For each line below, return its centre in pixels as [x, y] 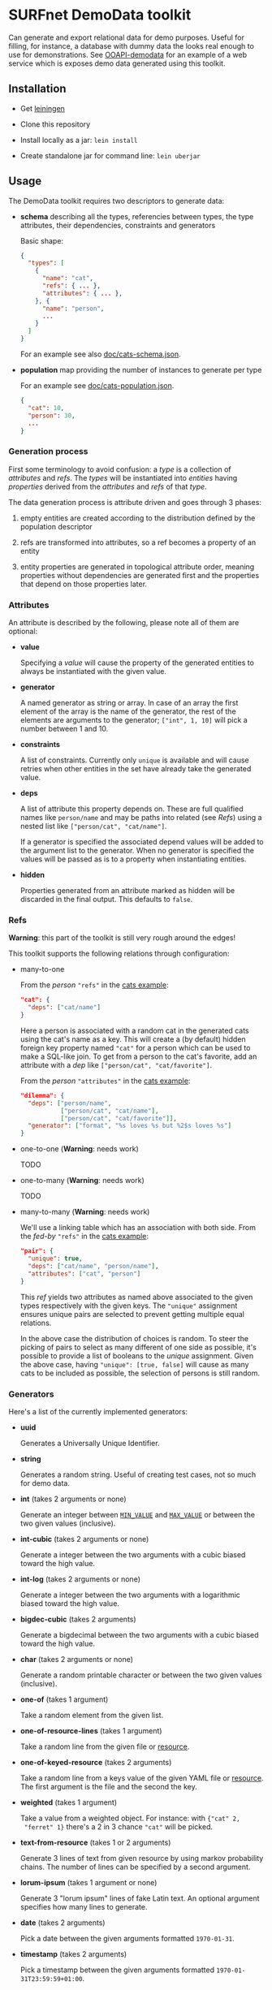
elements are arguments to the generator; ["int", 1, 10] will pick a [134, 720]
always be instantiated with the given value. [93, 671]
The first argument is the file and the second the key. [108, 1786]
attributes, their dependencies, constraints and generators [118, 225]
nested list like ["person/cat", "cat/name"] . [93, 827]
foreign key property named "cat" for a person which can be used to [135, 1047]
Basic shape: [41, 240]
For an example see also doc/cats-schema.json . [100, 354]
